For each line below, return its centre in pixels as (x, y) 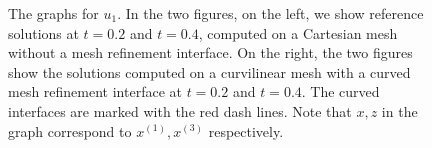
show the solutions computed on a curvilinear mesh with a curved (209, 71)
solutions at (43, 32)
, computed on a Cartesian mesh (298, 32)
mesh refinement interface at (95, 91)
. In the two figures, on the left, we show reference (270, 13)
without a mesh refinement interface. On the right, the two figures (210, 52)
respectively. (246, 130)
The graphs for (53, 13)
